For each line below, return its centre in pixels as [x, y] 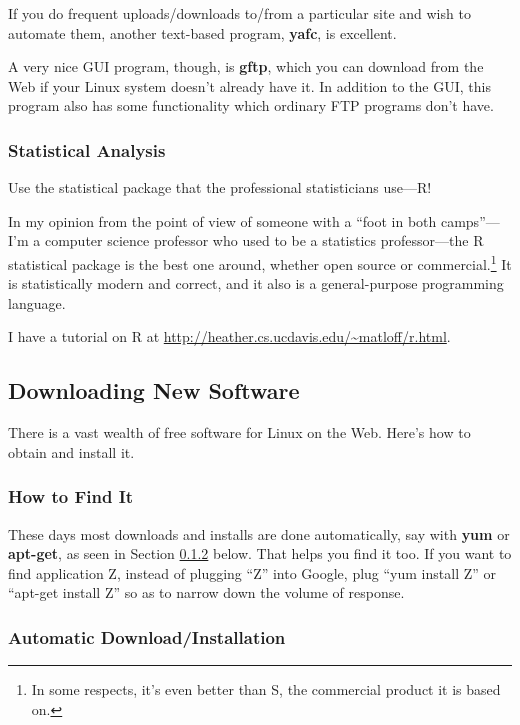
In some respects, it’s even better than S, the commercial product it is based [266, 689]
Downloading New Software [154, 390]
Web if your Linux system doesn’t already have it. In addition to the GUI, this [249, 85]
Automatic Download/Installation [147, 636]
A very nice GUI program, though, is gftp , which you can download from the [246, 66]
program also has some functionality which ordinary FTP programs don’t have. [251, 105]
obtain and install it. [71, 451]
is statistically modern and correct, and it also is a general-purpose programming [256, 283]
